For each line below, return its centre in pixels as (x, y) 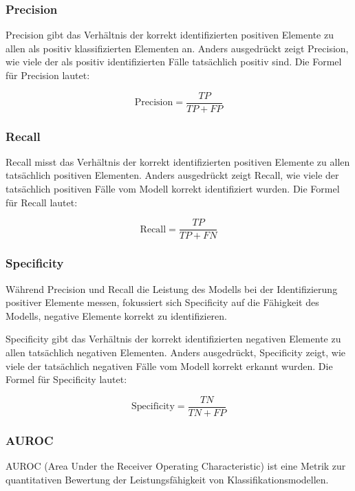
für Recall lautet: (42, 202)
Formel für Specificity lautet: (66, 379)
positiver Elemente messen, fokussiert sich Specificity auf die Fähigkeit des (162, 302)
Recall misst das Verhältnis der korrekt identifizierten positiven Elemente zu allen (178, 161)
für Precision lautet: (48, 75)
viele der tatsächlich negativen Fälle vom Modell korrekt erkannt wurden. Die (169, 365)
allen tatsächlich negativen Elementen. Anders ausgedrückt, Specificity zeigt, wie (175, 352)
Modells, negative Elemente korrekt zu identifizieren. (116, 315)
